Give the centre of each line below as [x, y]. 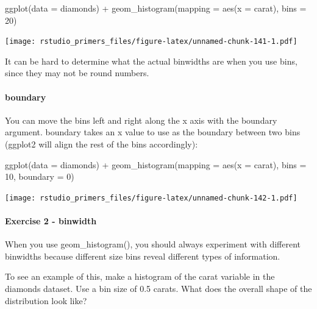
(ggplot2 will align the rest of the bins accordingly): [102, 144]
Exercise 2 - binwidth [51, 221]
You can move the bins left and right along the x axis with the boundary [141, 120]
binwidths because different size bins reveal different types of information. [143, 256]
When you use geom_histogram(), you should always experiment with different [153, 244]
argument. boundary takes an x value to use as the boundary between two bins [153, 132]
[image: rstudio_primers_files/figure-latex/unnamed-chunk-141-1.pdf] [151, 42]
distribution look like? [46, 300]
